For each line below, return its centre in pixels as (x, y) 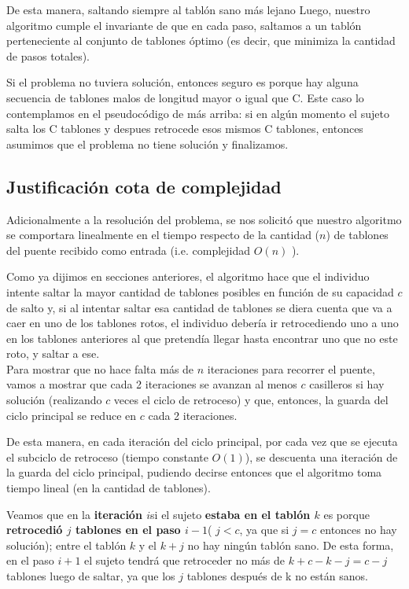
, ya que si (264, 530)
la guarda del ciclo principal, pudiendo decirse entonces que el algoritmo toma (194, 472)
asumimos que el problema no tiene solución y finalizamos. (147, 144)
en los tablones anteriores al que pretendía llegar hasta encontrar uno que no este (202, 338)
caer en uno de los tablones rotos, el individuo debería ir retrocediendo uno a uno (203, 323)
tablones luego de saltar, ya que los (91, 576)
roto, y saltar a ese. (53, 353)
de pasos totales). (48, 55)
